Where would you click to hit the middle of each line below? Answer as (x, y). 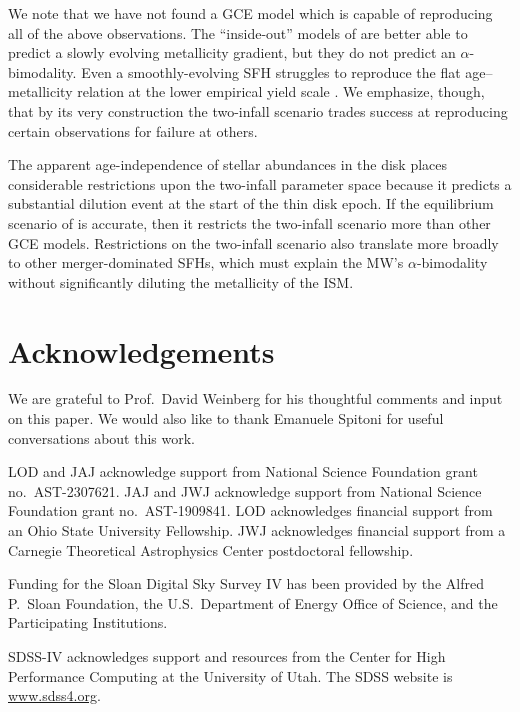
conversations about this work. (101, 437)
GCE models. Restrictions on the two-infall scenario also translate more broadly (253, 242)
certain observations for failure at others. (133, 130)
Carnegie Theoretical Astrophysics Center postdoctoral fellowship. (211, 549)
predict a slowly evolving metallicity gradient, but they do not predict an (232, 52)
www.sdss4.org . (54, 695)
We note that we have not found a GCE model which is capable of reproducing (250, 13)
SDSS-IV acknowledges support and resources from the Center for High (227, 655)
